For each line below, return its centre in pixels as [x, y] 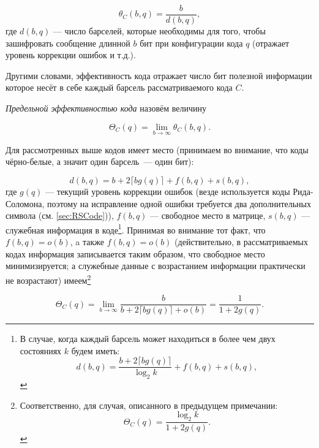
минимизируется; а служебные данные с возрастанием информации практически [156, 266]
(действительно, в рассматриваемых [242, 242]
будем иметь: [96, 350]
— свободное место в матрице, [208, 215]
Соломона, [25, 203]
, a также [87, 242]
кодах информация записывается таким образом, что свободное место [135, 253]
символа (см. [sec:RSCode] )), [60, 215]
